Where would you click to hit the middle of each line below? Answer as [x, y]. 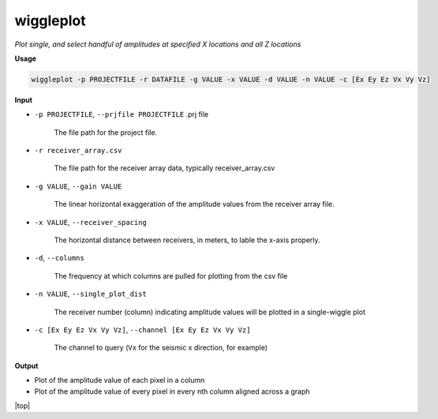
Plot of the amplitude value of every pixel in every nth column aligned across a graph [172, 391]
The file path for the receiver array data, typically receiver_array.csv [165, 168]
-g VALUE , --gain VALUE [78, 186]
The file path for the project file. [106, 132]
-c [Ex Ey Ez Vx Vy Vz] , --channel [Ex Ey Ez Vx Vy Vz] [142, 329]
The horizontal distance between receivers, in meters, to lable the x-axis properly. [187, 240]
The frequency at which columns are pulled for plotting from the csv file [171, 275]
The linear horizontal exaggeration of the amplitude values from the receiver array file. [194, 204]
